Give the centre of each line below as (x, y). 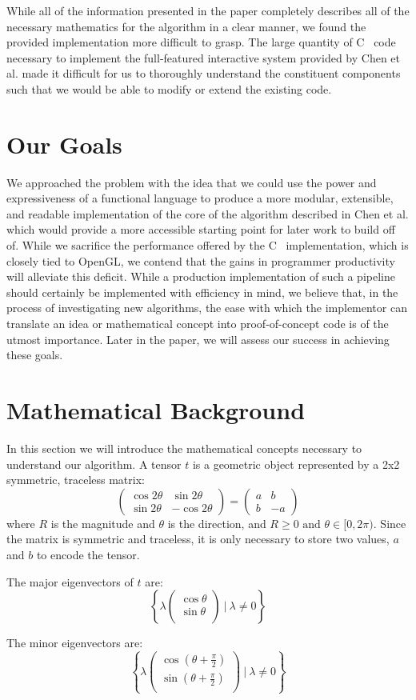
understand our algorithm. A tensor (94, 464)
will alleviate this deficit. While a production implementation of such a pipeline (201, 276)
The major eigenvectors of (70, 581)
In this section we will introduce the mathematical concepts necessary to (184, 448)
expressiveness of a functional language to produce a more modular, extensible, (200, 198)
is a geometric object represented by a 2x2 (296, 464)
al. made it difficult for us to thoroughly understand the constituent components (204, 73)
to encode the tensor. (88, 554)
